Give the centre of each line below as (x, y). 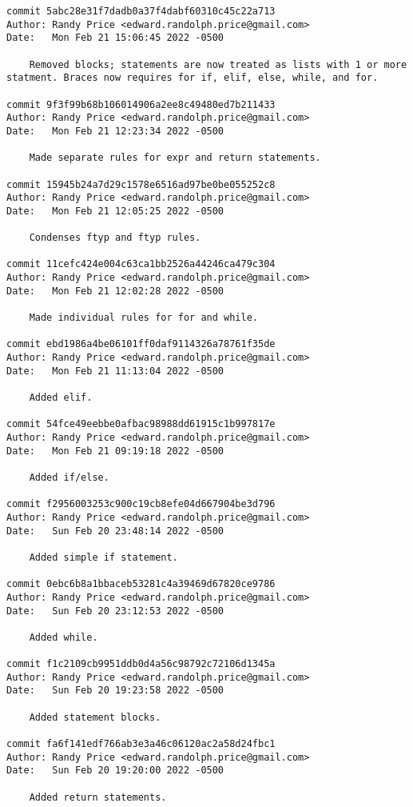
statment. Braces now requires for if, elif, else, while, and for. (193, 78)
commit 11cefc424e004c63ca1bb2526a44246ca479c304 (141, 264)
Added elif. (61, 398)
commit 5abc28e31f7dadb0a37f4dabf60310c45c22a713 (141, 11)
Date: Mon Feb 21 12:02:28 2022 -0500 (115, 291)
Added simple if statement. (103, 557)
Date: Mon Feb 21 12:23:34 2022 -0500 (115, 131)
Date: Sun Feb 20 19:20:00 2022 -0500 (115, 771)
